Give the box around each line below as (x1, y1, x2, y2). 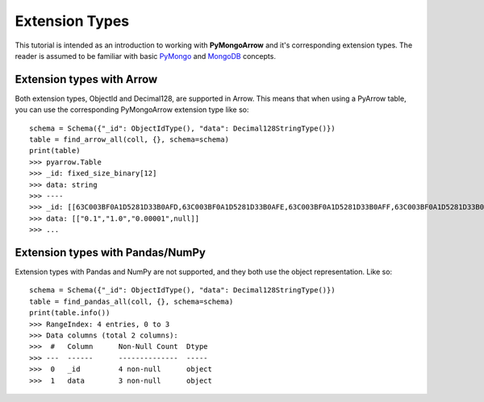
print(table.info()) (29, 309, 111, 317)
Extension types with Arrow (15, 73, 158, 86)
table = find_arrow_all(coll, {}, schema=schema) (29, 135, 230, 144)
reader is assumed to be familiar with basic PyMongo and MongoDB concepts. (15, 51, 276, 60)
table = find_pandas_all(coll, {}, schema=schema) (29, 296, 234, 306)
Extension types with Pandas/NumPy (15, 246, 206, 259)
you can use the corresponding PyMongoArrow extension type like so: (15, 105, 249, 114)
